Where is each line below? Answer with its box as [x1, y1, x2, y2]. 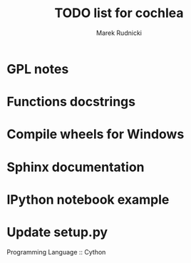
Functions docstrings [6, 94, 136, 110]
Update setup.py [6, 224, 108, 240]
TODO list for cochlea [54, 5, 184, 21]
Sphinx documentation [6, 159, 145, 175]
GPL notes [6, 61, 69, 77]
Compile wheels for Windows [6, 126, 185, 143]
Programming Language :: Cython [6, 247, 106, 256]
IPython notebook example [6, 191, 170, 207]
